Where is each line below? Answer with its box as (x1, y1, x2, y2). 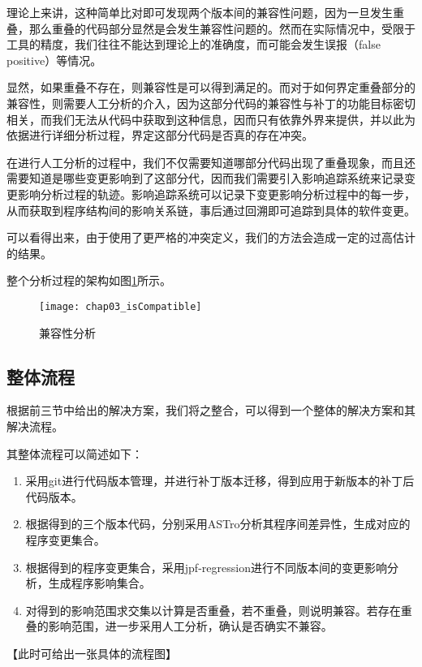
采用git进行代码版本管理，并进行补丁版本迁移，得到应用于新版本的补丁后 (25, 472, 415, 489)
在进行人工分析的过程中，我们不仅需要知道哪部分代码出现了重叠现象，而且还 (6, 153, 416, 170)
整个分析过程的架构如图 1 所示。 (6, 272, 171, 289)
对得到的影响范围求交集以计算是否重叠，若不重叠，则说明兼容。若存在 (25, 601, 401, 618)
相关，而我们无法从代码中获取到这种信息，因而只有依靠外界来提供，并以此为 (6, 110, 416, 127)
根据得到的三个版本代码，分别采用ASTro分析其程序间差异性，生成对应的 (25, 515, 411, 532)
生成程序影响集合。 (48, 574, 151, 592)
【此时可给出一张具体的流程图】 (6, 644, 177, 661)
